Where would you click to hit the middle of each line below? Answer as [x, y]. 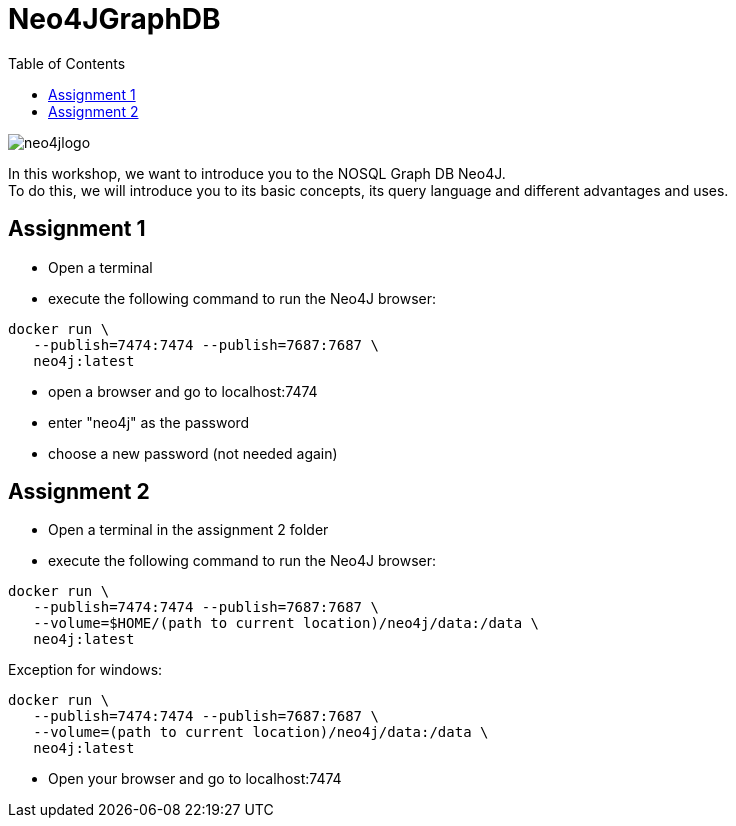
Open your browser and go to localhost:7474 [195, 779]
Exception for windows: [85, 670]
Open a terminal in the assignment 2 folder [188, 530]
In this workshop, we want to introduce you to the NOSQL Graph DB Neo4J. [257, 173]
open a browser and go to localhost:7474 [183, 391]
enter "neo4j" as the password [149, 422]
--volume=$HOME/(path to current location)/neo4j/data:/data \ [286, 623]
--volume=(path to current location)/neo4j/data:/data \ [261, 732]
